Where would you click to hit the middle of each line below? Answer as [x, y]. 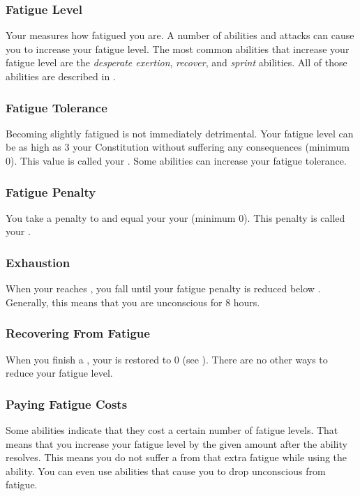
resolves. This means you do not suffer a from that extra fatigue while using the [177, 457]
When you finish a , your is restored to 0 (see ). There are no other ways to [167, 359]
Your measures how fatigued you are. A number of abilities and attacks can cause [180, 35]
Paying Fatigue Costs [67, 404]
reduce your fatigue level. [59, 373]
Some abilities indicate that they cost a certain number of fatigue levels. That [172, 430]
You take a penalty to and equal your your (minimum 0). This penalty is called [175, 217]
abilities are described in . [61, 76]
